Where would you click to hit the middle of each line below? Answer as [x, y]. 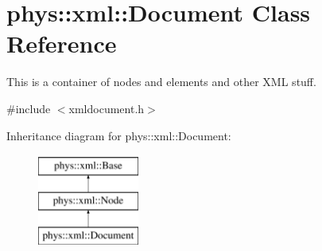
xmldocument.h [107, 108]
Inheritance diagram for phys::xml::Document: [119, 135]
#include [29, 108]
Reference [62, 43]
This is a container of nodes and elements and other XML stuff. [161, 82]
